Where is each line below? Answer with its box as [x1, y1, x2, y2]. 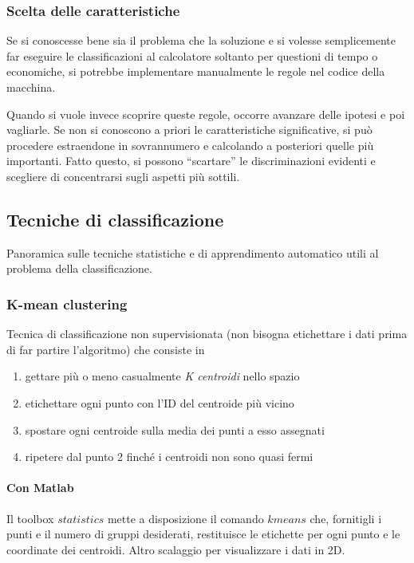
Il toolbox [6, 510, 54, 526]
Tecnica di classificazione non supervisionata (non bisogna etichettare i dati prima [6, 325, 408, 342]
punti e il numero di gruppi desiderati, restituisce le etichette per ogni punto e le [6, 526, 400, 542]
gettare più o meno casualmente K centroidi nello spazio [25, 368, 300, 384]
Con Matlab [6, 479, 74, 496]
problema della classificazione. [6, 260, 152, 277]
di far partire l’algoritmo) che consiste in [6, 341, 205, 357]
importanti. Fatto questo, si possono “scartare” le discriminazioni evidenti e [6, 152, 376, 169]
